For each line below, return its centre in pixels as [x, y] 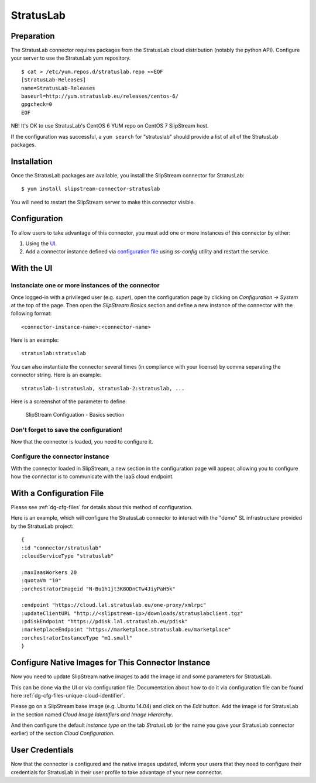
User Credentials [42, 750]
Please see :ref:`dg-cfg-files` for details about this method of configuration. [102, 507]
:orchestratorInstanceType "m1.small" [77, 638]
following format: [31, 314]
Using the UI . [41, 243]
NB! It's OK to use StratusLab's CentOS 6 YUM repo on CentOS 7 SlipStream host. [110, 126]
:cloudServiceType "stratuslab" [68, 556]
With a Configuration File [57, 493]
